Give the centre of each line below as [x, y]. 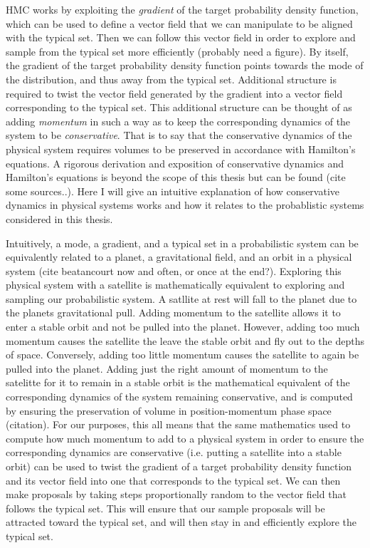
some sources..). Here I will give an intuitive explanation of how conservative [173, 191]
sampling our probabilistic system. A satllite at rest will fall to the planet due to [181, 298]
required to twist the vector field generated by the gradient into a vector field [174, 93]
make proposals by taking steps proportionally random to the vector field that [176, 494]
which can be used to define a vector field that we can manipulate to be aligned [179, 23]
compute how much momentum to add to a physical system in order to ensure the [185, 438]
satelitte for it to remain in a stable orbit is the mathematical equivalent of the [178, 382]
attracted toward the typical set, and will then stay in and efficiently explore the [181, 522]
